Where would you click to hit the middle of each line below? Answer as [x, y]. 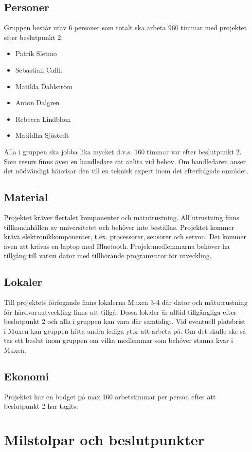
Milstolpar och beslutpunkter [104, 440]
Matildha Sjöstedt [42, 135]
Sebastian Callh [39, 69]
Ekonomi [27, 376]
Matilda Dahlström [44, 86]
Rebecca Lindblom [43, 119]
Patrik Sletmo [36, 53]
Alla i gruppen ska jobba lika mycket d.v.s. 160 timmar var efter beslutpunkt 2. [123, 151]
